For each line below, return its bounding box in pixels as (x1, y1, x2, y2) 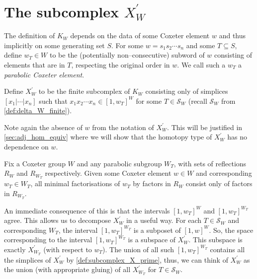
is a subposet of (133, 224, 181, 235)
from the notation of (92, 122, 154, 132)
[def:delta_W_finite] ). (4, 105, 72, 116)
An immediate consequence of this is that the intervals (4, 205, 170, 215)
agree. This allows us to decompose (4, 215, 111, 225)
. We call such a (177, 59, 226, 70)
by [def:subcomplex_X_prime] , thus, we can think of (66, 254, 228, 265)
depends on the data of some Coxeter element (70, 30, 210, 41)
